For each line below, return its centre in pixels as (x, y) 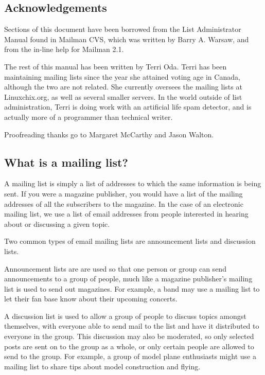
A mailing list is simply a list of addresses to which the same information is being (133, 183)
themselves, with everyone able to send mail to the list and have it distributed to (132, 326)
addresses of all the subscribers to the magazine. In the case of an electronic (124, 203)
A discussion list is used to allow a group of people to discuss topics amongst (125, 316)
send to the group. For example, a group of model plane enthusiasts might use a (130, 356)
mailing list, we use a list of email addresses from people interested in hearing (126, 214)
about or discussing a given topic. (57, 224)
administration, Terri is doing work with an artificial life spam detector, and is (128, 107)
